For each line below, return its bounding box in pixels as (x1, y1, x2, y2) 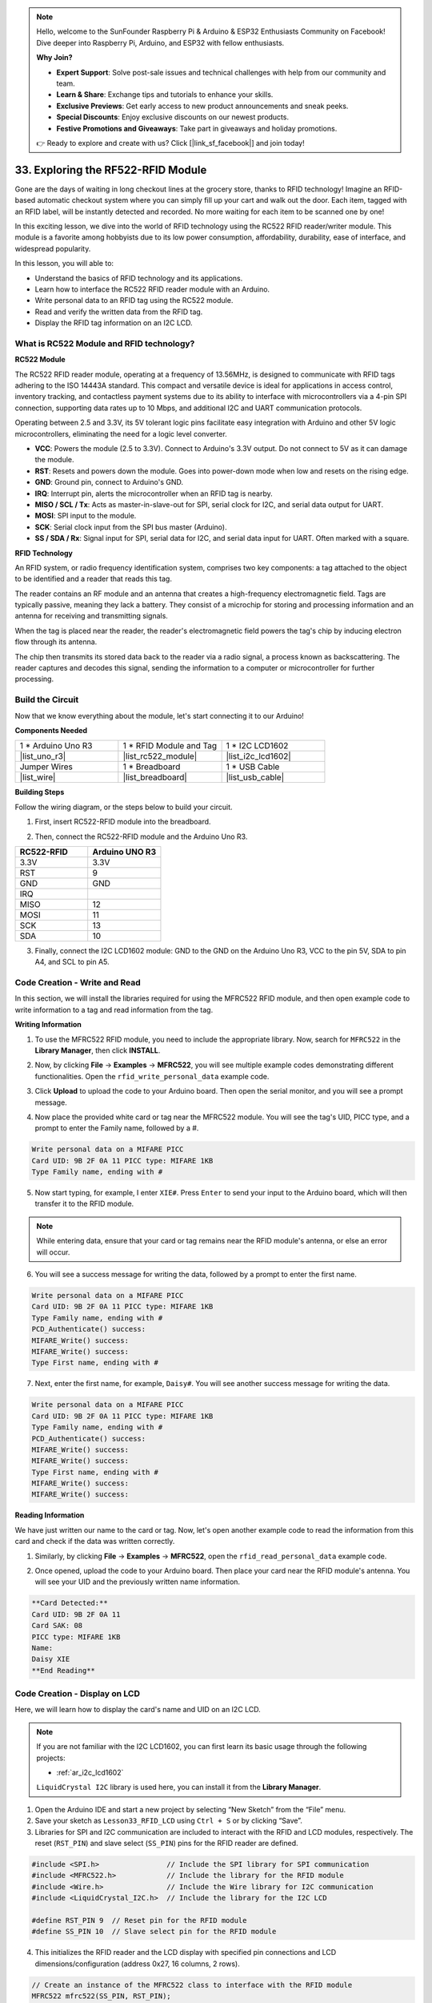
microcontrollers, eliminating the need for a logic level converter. (14, 429, 227, 438)
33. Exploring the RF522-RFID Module (14, 163, 207, 176)
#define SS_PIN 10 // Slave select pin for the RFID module (31, 1927, 277, 1937)
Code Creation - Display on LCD (14, 1688, 140, 1699)
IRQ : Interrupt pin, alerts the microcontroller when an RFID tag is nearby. (34, 489, 274, 498)
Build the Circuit (14, 694, 79, 705)
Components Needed (14, 725, 88, 735)
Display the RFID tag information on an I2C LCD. (34, 318, 193, 328)
